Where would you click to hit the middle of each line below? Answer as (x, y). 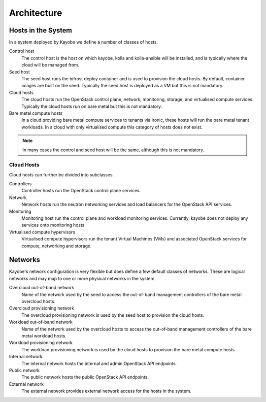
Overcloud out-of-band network (42, 288)
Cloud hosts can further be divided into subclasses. (62, 174)
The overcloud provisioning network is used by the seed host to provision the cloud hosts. (113, 315)
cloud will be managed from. (50, 65)
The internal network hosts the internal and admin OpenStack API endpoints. (99, 363)
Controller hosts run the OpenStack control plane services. (81, 191)
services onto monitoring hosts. (53, 225)
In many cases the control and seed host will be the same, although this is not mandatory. (113, 150)
